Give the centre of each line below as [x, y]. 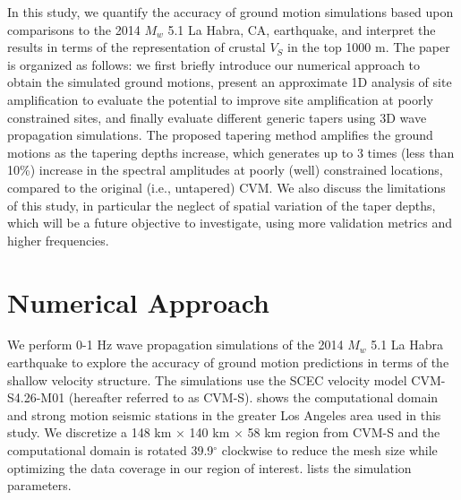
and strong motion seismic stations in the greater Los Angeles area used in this [224, 414]
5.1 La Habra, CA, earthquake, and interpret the [302, 29]
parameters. [39, 485]
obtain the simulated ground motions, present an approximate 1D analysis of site [230, 82]
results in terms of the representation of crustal [137, 47]
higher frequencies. [58, 240]
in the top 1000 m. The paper [369, 47]
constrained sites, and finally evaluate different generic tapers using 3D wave [217, 117]
